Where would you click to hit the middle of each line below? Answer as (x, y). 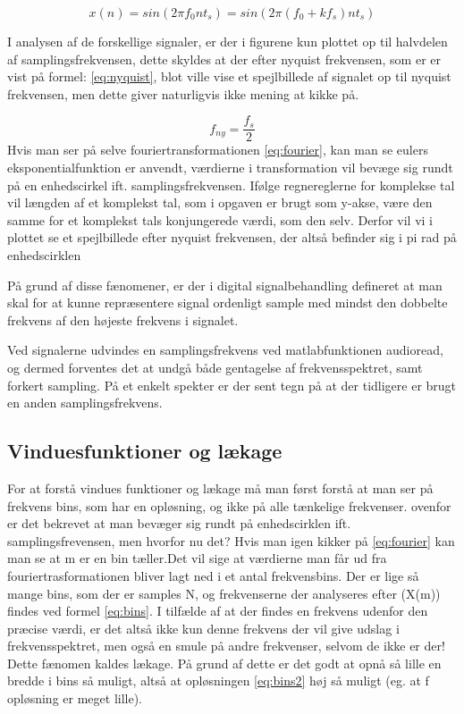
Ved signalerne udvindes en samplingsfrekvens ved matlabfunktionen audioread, (225, 350)
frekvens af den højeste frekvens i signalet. (123, 319)
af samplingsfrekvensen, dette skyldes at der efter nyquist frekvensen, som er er (224, 59)
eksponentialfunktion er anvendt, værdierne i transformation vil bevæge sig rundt (230, 168)
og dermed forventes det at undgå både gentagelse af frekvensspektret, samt (215, 367)
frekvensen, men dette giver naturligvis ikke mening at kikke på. (183, 93)
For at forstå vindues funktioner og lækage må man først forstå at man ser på (220, 487)
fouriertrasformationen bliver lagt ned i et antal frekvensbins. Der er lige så (213, 575)
